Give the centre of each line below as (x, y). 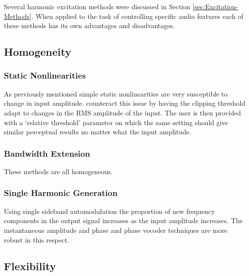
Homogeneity (38, 52)
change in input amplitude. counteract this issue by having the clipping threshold (125, 103)
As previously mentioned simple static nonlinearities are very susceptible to (116, 93)
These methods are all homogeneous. (58, 171)
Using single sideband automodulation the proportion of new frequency (109, 211)
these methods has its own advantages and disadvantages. (89, 25)
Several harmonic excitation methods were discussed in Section (97, 6)
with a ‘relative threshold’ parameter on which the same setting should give (116, 122)
